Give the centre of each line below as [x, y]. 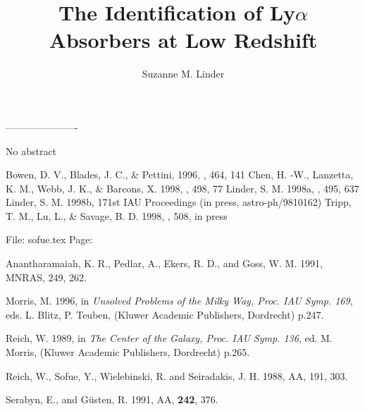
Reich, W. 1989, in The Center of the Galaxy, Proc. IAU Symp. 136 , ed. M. [169, 338]
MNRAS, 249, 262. [46, 277]
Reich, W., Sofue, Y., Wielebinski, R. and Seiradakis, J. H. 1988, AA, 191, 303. [177, 375]
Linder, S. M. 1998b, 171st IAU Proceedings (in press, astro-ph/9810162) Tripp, [179, 202]
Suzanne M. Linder [183, 74]
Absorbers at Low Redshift [183, 40]
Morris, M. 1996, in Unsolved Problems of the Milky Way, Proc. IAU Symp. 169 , [179, 301]
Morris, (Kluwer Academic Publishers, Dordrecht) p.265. [128, 352]
